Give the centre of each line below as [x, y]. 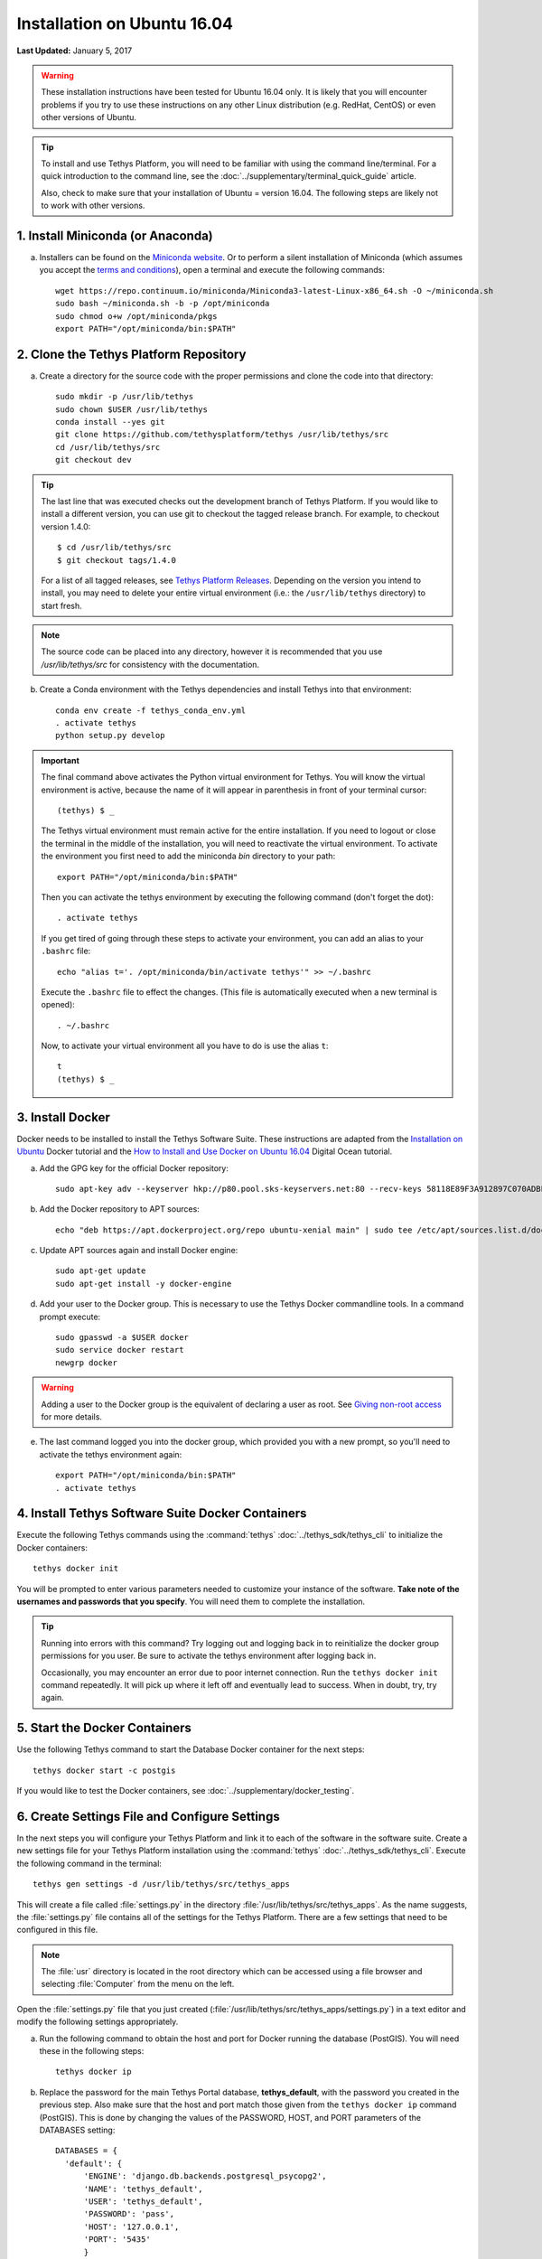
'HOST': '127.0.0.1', [131, 2226]
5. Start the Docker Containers [104, 1728]
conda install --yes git [110, 422]
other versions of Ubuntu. [89, 117]
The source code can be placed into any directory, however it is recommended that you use [212, 651]
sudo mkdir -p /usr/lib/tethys [125, 397]
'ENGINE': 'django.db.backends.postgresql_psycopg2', [205, 2176]
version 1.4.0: [66, 526]
